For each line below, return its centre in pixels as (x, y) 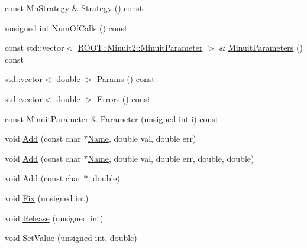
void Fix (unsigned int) (47, 198)
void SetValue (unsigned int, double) (71, 238)
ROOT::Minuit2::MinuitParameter (140, 48)
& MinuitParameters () (261, 48)
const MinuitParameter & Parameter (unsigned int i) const (112, 118)
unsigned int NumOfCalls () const (66, 27)
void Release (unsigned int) (54, 218)
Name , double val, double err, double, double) (171, 158)
